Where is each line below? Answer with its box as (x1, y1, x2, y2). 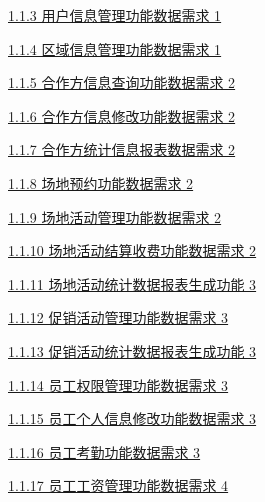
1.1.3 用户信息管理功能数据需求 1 (8, 5, 222, 25)
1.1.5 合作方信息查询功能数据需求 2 (8, 72, 236, 93)
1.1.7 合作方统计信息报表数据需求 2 (8, 139, 236, 160)
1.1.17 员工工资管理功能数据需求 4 (8, 475, 229, 496)
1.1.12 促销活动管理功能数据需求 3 (8, 307, 229, 328)
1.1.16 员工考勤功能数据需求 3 (8, 441, 201, 462)
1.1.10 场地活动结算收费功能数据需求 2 (8, 240, 257, 261)
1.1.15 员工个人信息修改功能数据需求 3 (8, 408, 257, 429)
